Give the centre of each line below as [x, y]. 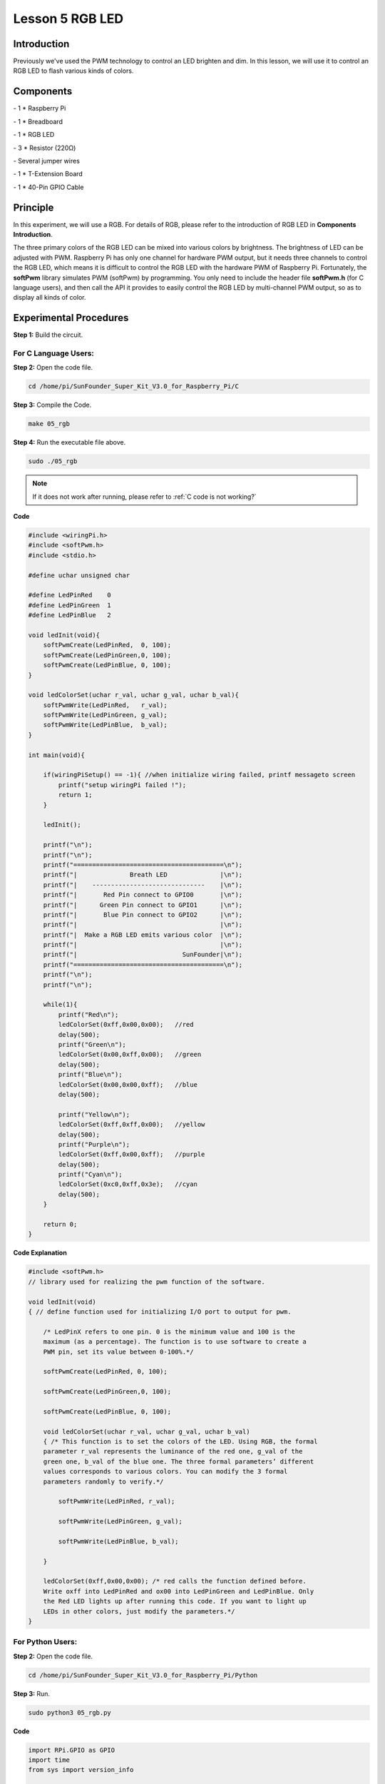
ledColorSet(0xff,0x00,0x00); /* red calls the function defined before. [175, 1581]
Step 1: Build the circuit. [48, 335]
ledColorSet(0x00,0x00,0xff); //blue [128, 1084]
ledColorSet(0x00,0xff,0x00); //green [130, 1055]
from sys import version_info [81, 1770]
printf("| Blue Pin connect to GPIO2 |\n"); [143, 914]
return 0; [60, 1225]
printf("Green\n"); [92, 1044]
